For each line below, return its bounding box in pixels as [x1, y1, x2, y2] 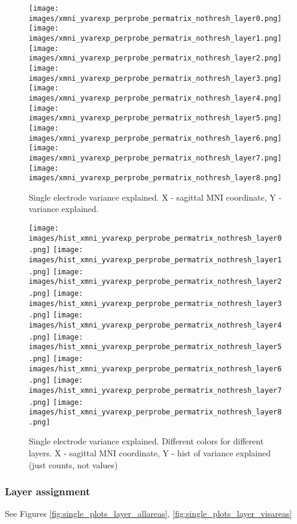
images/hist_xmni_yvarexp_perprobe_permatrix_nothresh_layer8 [29, 408, 282, 417]
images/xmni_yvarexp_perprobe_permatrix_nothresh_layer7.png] [29, 153, 282, 162]
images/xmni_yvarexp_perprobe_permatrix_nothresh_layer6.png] [29, 134, 282, 143]
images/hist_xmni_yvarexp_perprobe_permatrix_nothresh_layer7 [29, 386, 282, 395]
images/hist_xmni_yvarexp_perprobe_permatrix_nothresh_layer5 [29, 343, 282, 352]
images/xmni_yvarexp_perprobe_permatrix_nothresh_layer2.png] [29, 54, 282, 63]
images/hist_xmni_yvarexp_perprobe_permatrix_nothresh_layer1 [29, 255, 282, 264]
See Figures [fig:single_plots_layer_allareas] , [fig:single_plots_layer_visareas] [5, 507, 292, 520]
